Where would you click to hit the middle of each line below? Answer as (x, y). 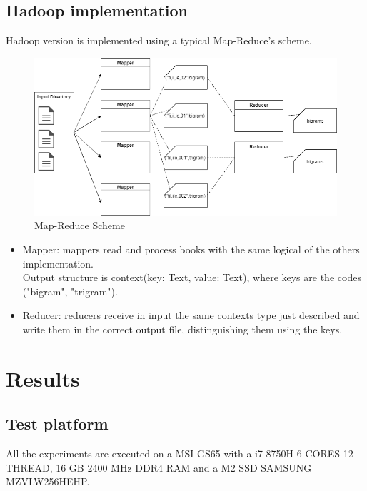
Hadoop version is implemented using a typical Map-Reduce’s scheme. (159, 40)
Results (43, 378)
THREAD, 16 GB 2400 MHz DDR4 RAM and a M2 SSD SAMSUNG (159, 467)
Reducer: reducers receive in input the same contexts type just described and (191, 315)
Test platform (57, 424)
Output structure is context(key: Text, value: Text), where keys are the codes (192, 277)
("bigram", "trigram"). (70, 291)
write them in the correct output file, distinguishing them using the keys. (182, 329)
